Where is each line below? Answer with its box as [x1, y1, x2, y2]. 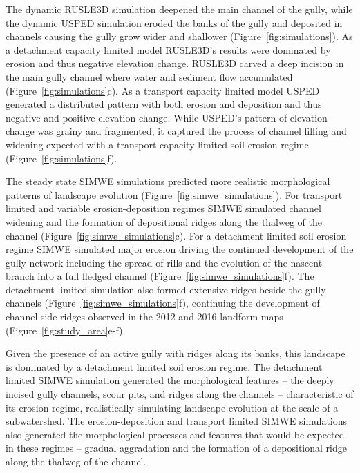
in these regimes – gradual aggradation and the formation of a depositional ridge [6, 441, 347, 455]
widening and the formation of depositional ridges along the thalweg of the [6, 214, 322, 229]
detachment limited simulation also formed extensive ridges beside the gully [6, 282, 326, 296]
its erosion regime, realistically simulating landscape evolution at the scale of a [6, 400, 339, 414]
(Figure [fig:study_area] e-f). [6, 322, 126, 337]
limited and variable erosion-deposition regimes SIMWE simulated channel [6, 201, 321, 215]
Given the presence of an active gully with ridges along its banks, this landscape [6, 346, 345, 360]
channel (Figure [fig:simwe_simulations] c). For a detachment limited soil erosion [6, 228, 347, 242]
